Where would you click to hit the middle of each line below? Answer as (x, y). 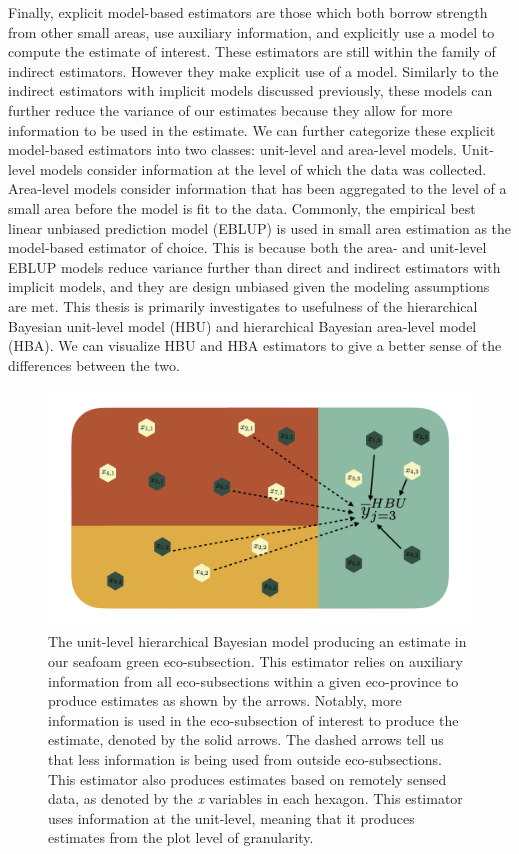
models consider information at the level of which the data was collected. (263, 168)
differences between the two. (94, 364)
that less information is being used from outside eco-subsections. (245, 758)
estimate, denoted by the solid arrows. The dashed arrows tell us (246, 739)
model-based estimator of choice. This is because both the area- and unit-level (247, 247)
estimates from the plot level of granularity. (181, 837)
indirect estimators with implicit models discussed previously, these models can (250, 90)
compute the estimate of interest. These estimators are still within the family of (252, 51)
